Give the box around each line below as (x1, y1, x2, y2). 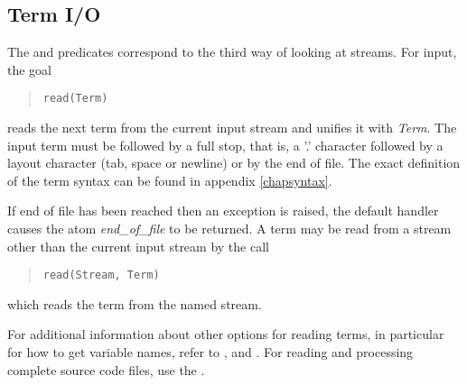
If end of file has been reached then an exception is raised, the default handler (7, 201, 439, 220)
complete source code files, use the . (7, 360, 205, 379)
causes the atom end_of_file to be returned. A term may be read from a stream (7, 219, 452, 238)
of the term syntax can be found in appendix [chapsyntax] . (7, 170, 332, 189)
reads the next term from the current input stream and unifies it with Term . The (7, 118, 457, 137)
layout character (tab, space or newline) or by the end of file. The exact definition (7, 153, 461, 172)
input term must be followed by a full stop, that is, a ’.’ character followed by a (7, 135, 444, 154)
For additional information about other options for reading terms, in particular (7, 325, 444, 344)
